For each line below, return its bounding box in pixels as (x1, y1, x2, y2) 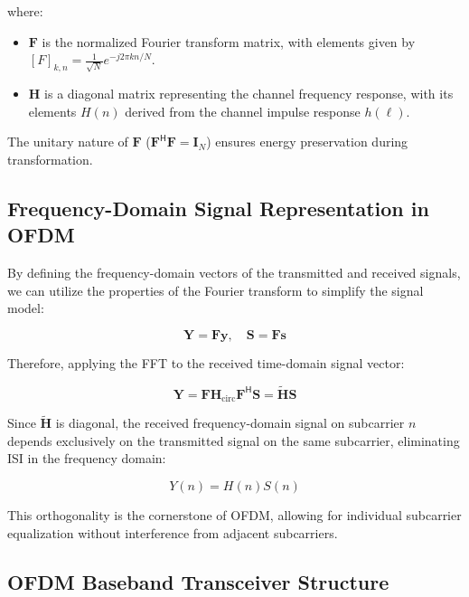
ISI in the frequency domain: (7, 449, 166, 468)
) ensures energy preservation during (206, 132, 408, 151)
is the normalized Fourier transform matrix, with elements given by (42, 32, 416, 51)
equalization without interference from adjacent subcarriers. (7, 523, 338, 542)
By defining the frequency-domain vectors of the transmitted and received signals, (7, 262, 461, 281)
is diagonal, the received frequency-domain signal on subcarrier (55, 413, 405, 432)
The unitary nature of (7, 132, 128, 151)
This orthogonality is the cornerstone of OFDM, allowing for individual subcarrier (7, 506, 462, 524)
